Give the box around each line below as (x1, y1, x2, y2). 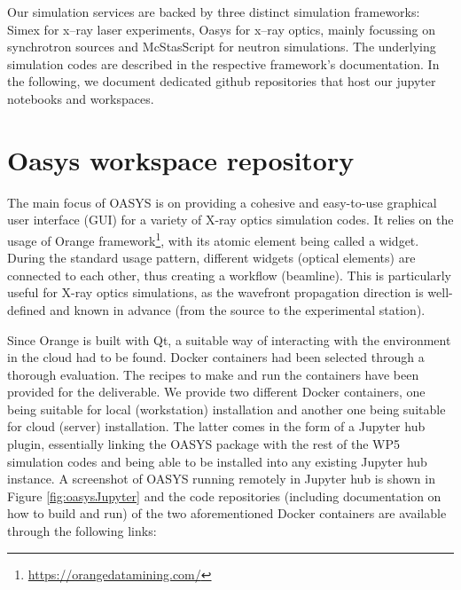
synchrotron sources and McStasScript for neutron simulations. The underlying (7, 37, 436, 56)
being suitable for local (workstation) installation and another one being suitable (7, 399, 446, 418)
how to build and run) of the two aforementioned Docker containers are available (7, 504, 447, 523)
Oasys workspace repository (7, 141, 355, 177)
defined (7, 300, 46, 319)
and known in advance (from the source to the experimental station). (50, 300, 426, 319)
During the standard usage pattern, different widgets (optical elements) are (7, 248, 416, 267)
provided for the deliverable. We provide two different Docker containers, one (7, 382, 426, 401)
